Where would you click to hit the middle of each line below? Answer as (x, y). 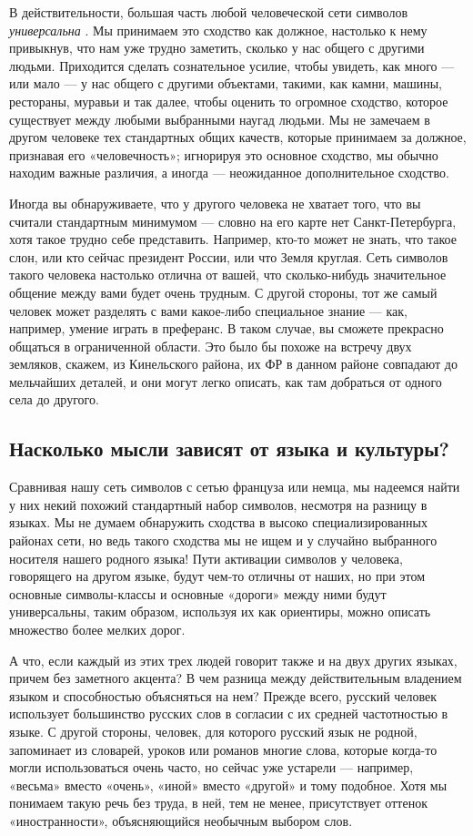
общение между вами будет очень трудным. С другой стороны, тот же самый (223, 292)
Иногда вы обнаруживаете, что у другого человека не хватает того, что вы (215, 203)
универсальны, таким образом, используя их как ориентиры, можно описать (220, 612)
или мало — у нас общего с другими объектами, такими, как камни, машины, (226, 83)
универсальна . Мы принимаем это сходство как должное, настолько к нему (218, 30)
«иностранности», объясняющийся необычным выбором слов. (181, 820)
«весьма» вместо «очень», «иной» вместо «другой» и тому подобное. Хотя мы (228, 785)
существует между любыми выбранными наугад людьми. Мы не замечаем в (220, 119)
